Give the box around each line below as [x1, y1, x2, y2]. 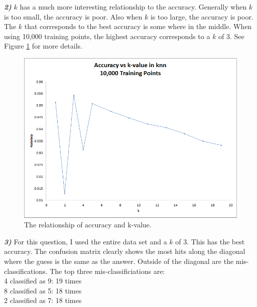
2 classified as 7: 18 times [4, 295, 82, 305]
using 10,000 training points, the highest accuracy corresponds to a [4, 31, 210, 41]
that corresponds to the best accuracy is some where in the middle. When [24, 21, 252, 32]
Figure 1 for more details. [4, 41, 82, 51]
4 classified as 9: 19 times [4, 275, 82, 286]
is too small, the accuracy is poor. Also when [4, 11, 143, 22]
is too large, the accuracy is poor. [150, 11, 253, 22]
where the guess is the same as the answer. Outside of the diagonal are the [4, 256, 234, 266]
